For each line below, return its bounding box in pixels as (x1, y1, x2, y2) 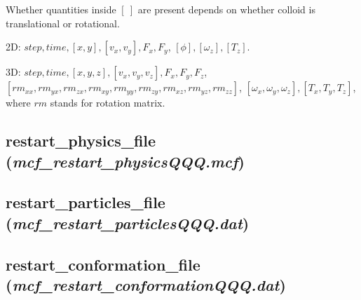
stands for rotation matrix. (50, 95, 165, 110)
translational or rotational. (6, 15, 120, 30)
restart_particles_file (6, 191, 165, 213)
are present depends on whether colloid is (137, 2, 315, 16)
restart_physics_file (6, 130, 156, 151)
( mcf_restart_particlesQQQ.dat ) (6, 212, 250, 233)
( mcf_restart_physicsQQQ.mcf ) (6, 150, 245, 172)
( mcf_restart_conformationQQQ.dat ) (6, 273, 286, 295)
